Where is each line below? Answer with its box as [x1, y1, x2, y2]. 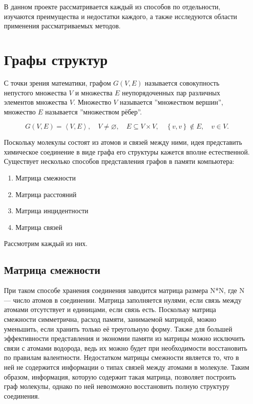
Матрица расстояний [15, 189, 77, 199]
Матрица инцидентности [15, 205, 88, 216]
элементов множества [4, 97, 67, 107]
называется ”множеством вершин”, [120, 97, 224, 107]
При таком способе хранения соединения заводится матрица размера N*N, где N [4, 285, 245, 295]
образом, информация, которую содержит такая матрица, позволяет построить [4, 371, 236, 382]
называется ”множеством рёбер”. [45, 106, 142, 116]
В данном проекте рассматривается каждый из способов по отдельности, [4, 1, 221, 11]
